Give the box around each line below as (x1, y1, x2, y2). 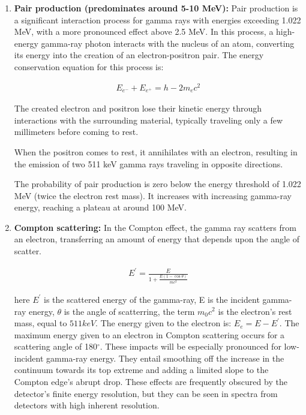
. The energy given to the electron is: (95, 317, 232, 329)
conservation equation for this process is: (14, 60, 164, 73)
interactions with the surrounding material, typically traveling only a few (14, 113, 283, 126)
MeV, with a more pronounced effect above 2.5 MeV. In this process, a (14, 25, 274, 38)
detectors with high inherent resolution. (14, 399, 160, 411)
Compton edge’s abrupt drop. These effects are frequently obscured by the (14, 375, 287, 388)
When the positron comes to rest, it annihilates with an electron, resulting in (14, 145, 298, 158)
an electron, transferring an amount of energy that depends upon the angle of (14, 233, 300, 245)
